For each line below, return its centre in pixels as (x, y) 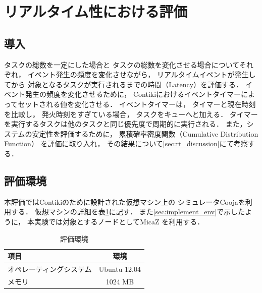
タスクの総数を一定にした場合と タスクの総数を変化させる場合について (122, 64)
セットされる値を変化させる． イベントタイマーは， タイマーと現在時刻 (137, 104)
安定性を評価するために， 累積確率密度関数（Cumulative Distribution (145, 133)
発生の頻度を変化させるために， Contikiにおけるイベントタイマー (133, 94)
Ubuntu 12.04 (120, 269)
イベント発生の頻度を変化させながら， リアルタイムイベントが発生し (142, 74)
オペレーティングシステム (50, 269)
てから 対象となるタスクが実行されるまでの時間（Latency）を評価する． (124, 84)
